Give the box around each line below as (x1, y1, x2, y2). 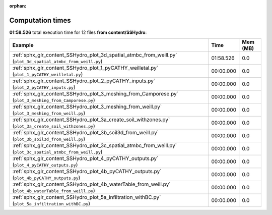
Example (12, 42, 34, 49)
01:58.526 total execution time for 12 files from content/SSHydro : (9, 29, 147, 35)
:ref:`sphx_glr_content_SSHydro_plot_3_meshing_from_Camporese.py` (12, 90, 179, 97)
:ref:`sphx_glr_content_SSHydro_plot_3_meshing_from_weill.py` (12, 103, 162, 111)
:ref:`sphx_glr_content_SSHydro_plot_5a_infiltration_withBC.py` (12, 194, 161, 201)
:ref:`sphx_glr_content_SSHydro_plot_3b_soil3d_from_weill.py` (12, 129, 159, 136)
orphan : (9, 3, 27, 9)
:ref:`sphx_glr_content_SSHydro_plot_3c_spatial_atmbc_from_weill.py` (12, 142, 177, 149)
